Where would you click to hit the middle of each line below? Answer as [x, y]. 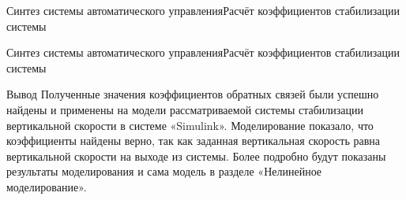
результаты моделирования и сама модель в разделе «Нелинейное [164, 171]
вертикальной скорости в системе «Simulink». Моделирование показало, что [190, 125]
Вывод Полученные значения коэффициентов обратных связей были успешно [193, 94]
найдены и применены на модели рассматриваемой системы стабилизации [185, 109]
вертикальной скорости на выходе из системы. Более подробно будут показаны [196, 156]
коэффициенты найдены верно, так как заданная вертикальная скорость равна [193, 141]
